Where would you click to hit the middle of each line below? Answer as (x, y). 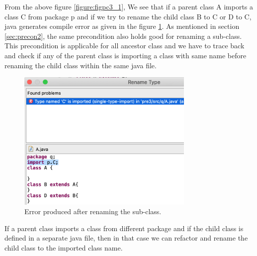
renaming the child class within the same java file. (81, 65)
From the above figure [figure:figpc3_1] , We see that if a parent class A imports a (129, 6)
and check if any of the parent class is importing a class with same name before (126, 55)
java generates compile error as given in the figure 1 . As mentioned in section (122, 26)
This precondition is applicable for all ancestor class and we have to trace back (125, 46)
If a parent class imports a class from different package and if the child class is (124, 228)
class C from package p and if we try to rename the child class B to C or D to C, (128, 16)
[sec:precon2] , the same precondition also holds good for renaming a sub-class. (123, 36)
